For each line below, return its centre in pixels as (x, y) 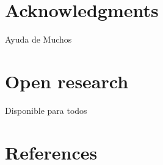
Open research (67, 81)
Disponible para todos (46, 110)
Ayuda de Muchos (38, 39)
